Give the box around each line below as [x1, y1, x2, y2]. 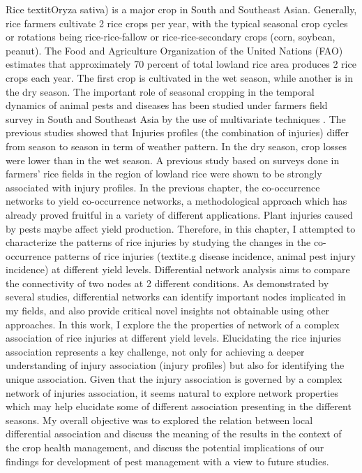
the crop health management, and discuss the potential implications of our [6, 440, 324, 454]
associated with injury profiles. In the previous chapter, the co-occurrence [6, 180, 320, 194]
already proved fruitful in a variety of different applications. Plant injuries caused [6, 207, 353, 221]
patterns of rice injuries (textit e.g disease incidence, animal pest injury [54, 248, 356, 263]
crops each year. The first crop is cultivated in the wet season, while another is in [6, 70, 353, 85]
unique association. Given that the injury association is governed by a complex [6, 372, 342, 386]
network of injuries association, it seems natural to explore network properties [6, 385, 339, 400]
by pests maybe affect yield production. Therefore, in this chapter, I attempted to [6, 221, 356, 235]
